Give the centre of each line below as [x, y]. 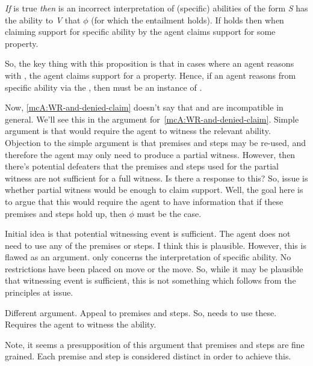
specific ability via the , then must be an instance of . [104, 87]
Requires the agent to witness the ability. [81, 324]
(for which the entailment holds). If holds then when [187, 20]
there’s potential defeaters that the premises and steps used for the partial [142, 166]
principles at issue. [39, 292]
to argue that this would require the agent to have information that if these [144, 201]
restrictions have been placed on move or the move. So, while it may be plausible [154, 268]
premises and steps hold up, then [66, 213]
